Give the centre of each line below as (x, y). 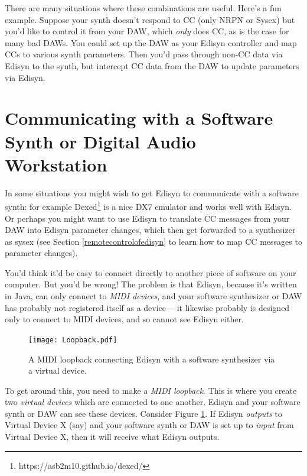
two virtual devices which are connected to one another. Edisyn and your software (153, 402)
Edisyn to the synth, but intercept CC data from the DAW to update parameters (152, 65)
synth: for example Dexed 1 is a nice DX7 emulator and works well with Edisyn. (148, 205)
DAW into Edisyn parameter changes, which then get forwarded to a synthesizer (150, 230)
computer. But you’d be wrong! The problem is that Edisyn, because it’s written (151, 284)
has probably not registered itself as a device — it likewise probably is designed (147, 307)
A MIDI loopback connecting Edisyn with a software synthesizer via (152, 359)
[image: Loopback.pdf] (73, 340)
